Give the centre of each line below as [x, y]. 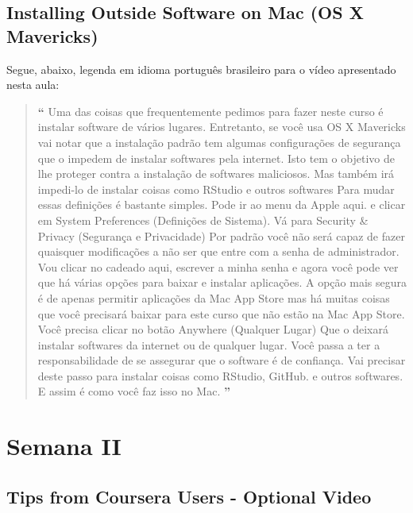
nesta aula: [33, 85]
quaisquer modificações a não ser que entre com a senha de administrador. [218, 251]
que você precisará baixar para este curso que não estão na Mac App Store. [221, 313]
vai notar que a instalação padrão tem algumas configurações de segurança [219, 142]
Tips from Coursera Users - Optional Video [189, 496]
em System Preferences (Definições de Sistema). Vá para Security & [203, 220]
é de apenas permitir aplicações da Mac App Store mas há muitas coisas [214, 297]
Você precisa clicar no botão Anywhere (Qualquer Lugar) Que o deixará [213, 329]
